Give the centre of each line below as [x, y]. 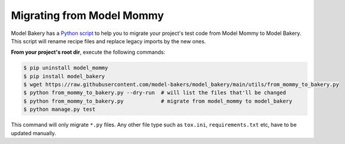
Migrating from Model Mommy [87, 15]
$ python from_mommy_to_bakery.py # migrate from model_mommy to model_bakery [158, 101]
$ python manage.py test [60, 109]
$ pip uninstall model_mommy [66, 68]
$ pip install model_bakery [64, 76]
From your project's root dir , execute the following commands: [88, 52]
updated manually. [33, 133]
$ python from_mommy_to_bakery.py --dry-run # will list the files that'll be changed [155, 93]
